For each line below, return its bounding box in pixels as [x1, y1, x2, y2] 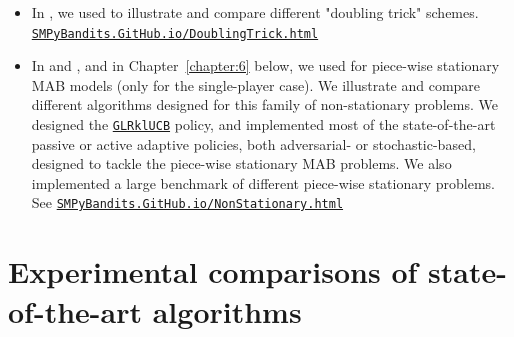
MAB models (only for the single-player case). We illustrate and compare [31, 74, 481, 95]
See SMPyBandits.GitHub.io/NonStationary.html [31, 192, 344, 213]
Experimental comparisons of [8, 251, 418, 292]
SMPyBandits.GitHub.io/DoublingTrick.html [31, 26, 319, 41]
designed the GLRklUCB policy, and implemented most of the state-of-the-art [31, 114, 496, 135]
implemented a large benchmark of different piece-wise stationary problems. [31, 172, 495, 193]
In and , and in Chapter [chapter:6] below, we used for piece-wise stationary [31, 55, 500, 76]
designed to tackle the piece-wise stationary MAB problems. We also [31, 153, 452, 174]
